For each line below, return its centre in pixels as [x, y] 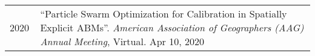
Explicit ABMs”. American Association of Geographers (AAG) [172, 27]
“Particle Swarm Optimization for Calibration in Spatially [164, 14]
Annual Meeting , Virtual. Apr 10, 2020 [122, 41]
